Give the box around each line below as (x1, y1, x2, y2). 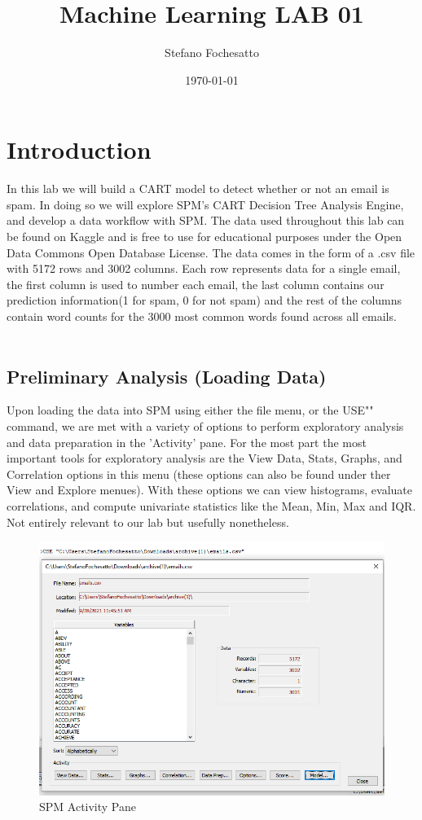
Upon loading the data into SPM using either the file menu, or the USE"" (7, 401, 374, 419)
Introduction (7, 133, 152, 166)
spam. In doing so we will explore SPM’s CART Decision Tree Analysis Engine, (7, 195, 404, 213)
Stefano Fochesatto (165, 44, 259, 61)
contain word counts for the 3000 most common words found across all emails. (7, 308, 397, 324)
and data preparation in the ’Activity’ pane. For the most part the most (7, 433, 367, 450)
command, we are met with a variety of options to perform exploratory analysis (7, 417, 404, 434)
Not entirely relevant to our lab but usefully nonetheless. (7, 513, 289, 530)
